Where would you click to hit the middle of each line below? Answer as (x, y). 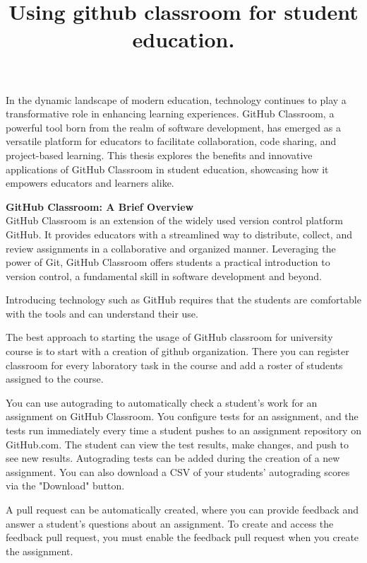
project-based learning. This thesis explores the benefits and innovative (159, 155)
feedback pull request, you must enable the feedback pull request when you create (182, 537)
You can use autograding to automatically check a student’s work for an (162, 402)
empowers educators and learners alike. (90, 183)
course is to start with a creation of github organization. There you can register (178, 351)
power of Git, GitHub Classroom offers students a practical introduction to (168, 262)
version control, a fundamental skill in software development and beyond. (164, 275)
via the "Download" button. (65, 486)
